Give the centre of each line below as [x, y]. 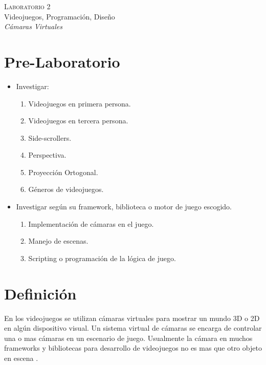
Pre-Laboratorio [62, 61]
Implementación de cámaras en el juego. [91, 223]
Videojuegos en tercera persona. [78, 121]
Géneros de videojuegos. [66, 189]
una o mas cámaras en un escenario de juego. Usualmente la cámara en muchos [128, 338]
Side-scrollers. [50, 137]
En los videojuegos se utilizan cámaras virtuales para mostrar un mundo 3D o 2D [132, 318]
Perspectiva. [47, 155]
